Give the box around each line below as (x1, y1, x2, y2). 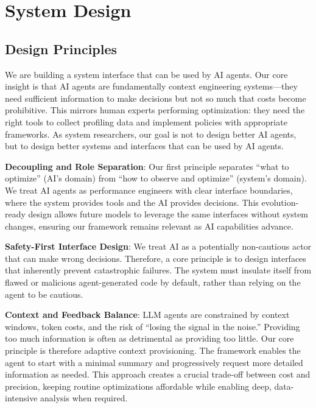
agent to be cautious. (5, 287, 83, 300)
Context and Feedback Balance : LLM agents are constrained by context (5, 308, 290, 321)
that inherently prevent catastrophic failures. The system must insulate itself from (5, 264, 312, 276)
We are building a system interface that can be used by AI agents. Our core (5, 68, 288, 80)
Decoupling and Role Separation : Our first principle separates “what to (5, 160, 289, 172)
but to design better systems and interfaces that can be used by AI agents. (5, 139, 284, 152)
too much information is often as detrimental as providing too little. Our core (5, 332, 294, 345)
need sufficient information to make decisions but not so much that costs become (5, 91, 306, 104)
